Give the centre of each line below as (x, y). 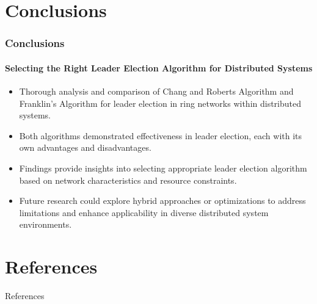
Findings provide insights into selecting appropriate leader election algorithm (163, 168)
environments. (46, 224)
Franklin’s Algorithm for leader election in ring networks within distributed (160, 103)
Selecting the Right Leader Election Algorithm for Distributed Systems (159, 67)
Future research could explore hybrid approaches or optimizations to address (162, 201)
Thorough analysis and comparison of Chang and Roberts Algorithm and (156, 91)
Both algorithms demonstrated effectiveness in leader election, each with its (161, 135)
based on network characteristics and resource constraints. (128, 180)
